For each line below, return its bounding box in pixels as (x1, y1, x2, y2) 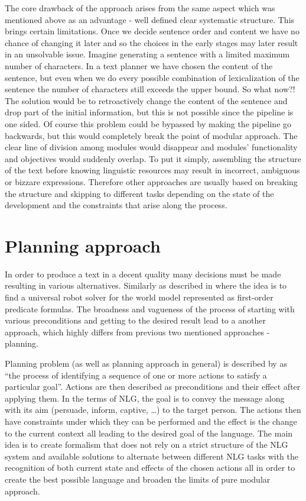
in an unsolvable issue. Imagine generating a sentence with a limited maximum (5, 48, 290, 60)
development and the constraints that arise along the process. (5, 199, 227, 211)
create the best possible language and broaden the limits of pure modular (5, 473, 271, 485)
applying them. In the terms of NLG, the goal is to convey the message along (5, 392, 285, 404)
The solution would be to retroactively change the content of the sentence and (5, 94, 288, 106)
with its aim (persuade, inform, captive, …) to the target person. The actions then (5, 403, 301, 416)
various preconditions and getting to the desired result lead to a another (5, 314, 266, 327)
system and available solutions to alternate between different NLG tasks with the (5, 450, 299, 462)
